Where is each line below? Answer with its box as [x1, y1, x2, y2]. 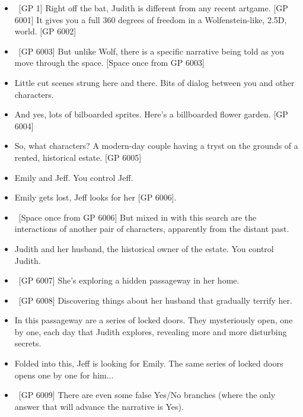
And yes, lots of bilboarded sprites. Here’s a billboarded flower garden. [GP [14, 108, 288, 120]
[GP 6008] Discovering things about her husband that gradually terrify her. [18, 294, 292, 306]
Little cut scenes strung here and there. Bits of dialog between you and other [14, 76, 295, 88]
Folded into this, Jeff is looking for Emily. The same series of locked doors [14, 357, 283, 370]
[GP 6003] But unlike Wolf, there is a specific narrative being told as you [18, 44, 285, 57]
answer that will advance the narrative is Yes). [14, 400, 184, 412]
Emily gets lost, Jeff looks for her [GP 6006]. [14, 191, 177, 203]
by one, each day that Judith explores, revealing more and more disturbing [14, 325, 287, 338]
